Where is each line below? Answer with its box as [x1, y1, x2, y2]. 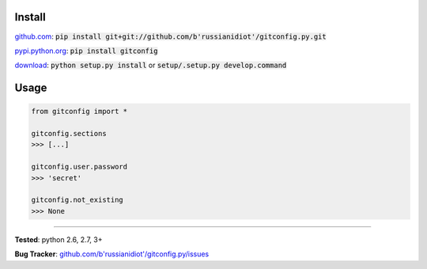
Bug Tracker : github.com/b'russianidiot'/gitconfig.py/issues [14, 249, 210, 259]
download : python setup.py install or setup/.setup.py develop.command [14, 60, 287, 70]
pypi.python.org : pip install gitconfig [14, 46, 158, 55]
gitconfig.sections [31, 129, 107, 138]
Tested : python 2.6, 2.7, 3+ [14, 234, 103, 244]
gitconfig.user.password [31, 162, 128, 172]
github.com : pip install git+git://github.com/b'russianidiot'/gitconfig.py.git [14, 32, 327, 41]
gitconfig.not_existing [31, 195, 124, 205]
